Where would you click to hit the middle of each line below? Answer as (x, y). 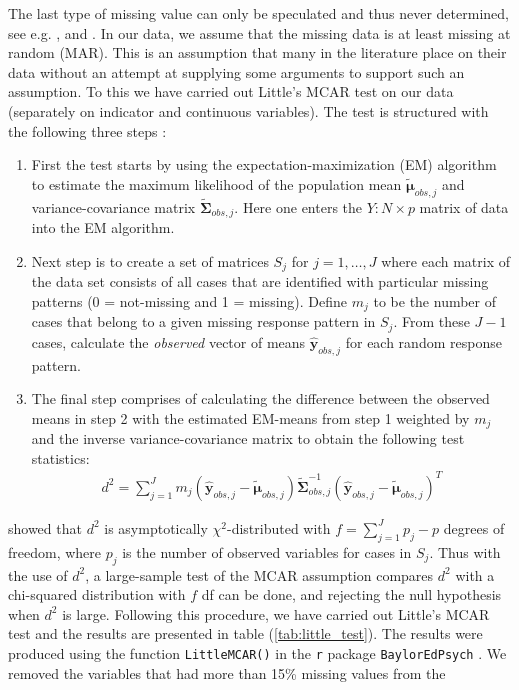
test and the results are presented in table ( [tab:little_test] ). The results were (245, 633)
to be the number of (435, 300)
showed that (45, 527)
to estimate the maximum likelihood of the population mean (216, 183)
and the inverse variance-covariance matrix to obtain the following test (248, 438)
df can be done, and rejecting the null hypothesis (351, 594)
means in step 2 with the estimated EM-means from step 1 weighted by (250, 417)
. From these (431, 321)
